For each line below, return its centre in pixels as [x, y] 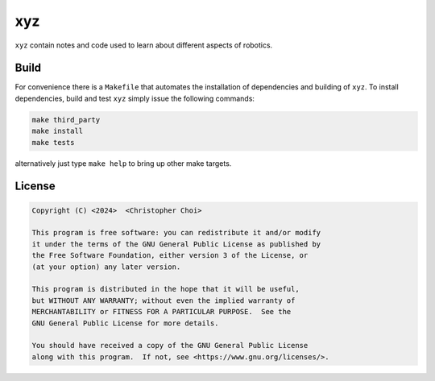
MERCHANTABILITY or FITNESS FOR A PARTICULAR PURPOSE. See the [162, 312]
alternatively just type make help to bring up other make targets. [123, 163]
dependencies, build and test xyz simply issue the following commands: [135, 98]
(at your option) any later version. [106, 267]
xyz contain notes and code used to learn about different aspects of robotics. [144, 45]
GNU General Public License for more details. [125, 323]
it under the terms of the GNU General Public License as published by [176, 244]
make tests [53, 142]
